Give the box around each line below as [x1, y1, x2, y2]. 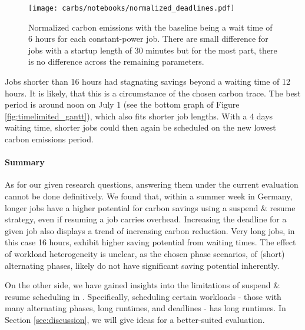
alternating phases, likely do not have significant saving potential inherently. [5, 259, 280, 271]
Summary [5, 156, 45, 168]
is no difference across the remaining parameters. [28, 55, 204, 68]
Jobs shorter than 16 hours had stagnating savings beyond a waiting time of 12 [5, 75, 290, 88]
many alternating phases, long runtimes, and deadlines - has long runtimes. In [5, 302, 286, 314]
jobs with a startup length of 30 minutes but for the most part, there [28, 44, 277, 56]
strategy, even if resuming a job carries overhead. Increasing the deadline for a [5, 213, 287, 225]
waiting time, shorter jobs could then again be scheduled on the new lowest [5, 121, 276, 134]
